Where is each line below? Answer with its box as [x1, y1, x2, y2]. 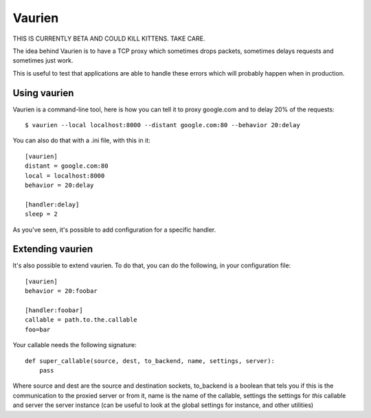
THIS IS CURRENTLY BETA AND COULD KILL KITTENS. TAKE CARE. [12, 34, 205, 43]
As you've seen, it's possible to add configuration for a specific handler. [12, 225, 216, 234]
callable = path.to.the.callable [25, 316, 137, 324]
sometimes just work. [12, 56, 74, 65]
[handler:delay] [25, 200, 80, 208]
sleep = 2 [25, 210, 58, 218]
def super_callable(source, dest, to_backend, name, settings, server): [25, 357, 275, 364]
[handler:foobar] [25, 307, 83, 314]
